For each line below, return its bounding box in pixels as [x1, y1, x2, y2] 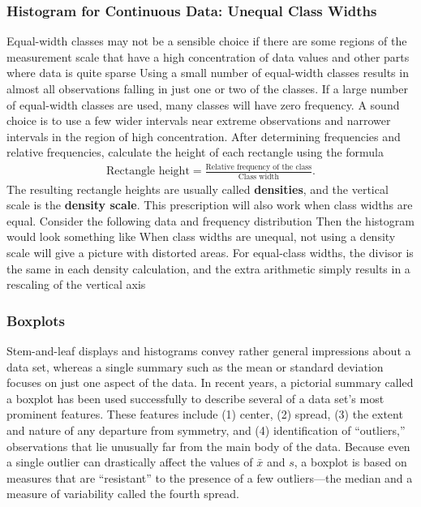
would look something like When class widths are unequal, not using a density [6, 228, 396, 245]
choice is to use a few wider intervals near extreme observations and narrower [6, 112, 391, 129]
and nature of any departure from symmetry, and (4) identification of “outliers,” [6, 421, 406, 438]
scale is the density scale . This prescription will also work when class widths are [6, 196, 413, 213]
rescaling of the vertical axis [6, 276, 146, 293]
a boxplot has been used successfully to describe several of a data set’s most [6, 389, 384, 406]
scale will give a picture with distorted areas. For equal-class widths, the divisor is [6, 244, 414, 260]
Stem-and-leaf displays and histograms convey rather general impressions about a [6, 342, 411, 359]
